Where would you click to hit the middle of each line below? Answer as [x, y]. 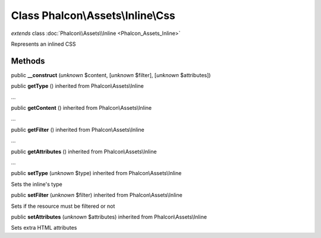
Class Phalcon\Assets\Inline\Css [93, 15]
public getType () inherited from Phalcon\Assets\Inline [77, 86]
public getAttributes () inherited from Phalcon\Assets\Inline [84, 151]
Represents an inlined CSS [43, 44]
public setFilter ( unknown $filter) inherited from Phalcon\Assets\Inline [97, 195]
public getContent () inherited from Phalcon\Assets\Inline [81, 108]
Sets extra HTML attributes [44, 228]
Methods [28, 61]
